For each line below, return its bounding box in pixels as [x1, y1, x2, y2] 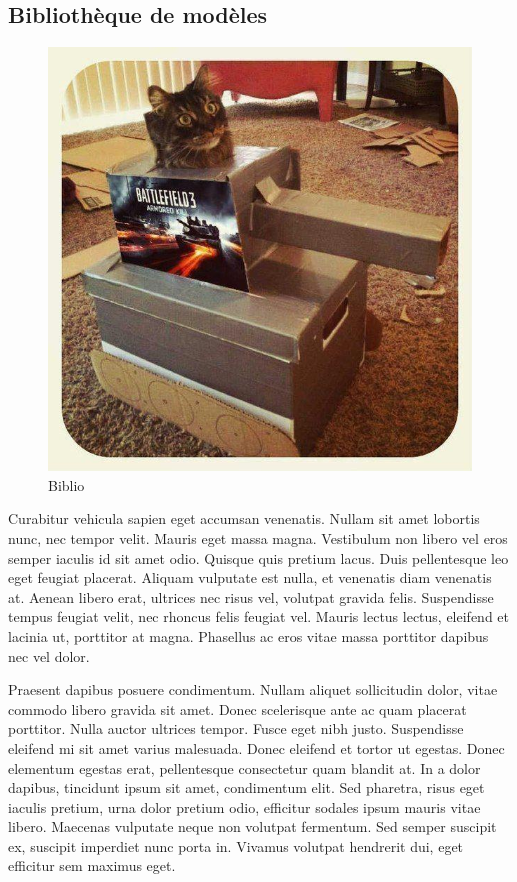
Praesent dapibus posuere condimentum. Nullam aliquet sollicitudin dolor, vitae [8, 679, 498, 700]
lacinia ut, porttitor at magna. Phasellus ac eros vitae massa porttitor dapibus [8, 625, 489, 646]
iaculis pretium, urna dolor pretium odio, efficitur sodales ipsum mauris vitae [8, 796, 481, 817]
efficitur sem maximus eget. [8, 855, 176, 876]
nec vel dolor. [8, 645, 90, 666]
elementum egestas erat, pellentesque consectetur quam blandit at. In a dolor [8, 757, 481, 778]
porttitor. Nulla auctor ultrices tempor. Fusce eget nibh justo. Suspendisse [8, 718, 464, 739]
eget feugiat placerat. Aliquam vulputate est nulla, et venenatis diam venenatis [8, 567, 492, 588]
